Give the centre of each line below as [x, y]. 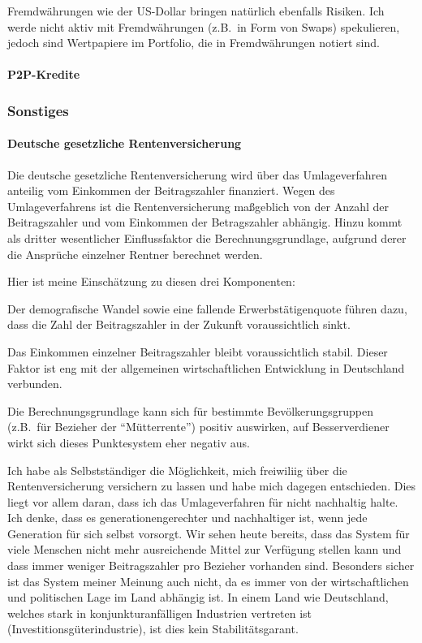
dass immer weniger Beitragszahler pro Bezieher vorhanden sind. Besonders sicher [211, 565]
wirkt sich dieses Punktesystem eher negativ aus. [129, 442]
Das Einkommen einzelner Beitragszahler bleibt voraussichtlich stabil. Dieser [198, 351]
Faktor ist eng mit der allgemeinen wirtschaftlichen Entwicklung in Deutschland [206, 367]
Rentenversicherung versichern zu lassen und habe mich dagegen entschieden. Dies [212, 486]
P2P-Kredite [44, 74]
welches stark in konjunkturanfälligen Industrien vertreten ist [160, 613]
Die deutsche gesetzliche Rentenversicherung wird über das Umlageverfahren [197, 174]
